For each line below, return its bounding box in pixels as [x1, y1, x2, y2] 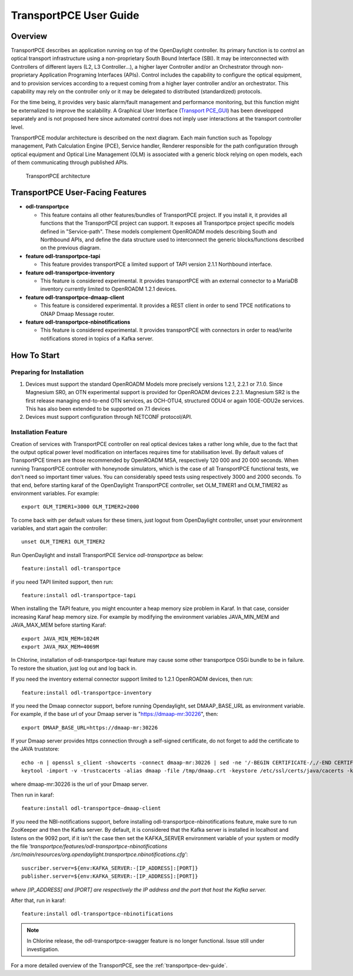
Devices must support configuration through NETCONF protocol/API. [25, 414, 192, 421]
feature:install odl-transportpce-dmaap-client [21, 805, 161, 812]
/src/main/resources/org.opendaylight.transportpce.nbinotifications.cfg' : [11, 851, 188, 858]
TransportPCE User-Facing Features [11, 188, 147, 198]
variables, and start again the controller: [11, 525, 108, 532]
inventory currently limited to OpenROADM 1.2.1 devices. [40, 285, 177, 292]
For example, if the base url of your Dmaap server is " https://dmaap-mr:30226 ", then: [11, 711, 219, 718]
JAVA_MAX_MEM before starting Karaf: [11, 621, 106, 629]
